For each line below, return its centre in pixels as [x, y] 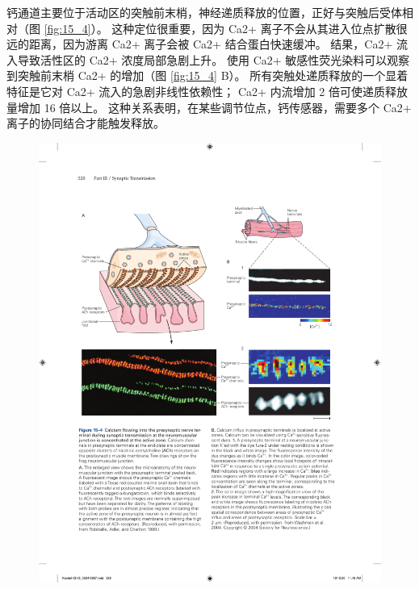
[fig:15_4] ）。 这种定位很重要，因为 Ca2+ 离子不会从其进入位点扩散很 [226, 28]
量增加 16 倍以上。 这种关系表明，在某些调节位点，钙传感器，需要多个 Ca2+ [209, 107]
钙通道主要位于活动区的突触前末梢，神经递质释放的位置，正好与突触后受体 [204, 12]
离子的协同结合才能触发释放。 [86, 123]
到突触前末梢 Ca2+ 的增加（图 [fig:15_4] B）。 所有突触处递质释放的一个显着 [207, 75]
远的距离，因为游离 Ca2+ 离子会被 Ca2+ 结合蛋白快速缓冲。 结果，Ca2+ [200, 44]
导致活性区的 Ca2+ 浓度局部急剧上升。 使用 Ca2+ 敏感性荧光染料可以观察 [214, 59]
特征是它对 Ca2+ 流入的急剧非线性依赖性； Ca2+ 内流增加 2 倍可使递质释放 [207, 91]
